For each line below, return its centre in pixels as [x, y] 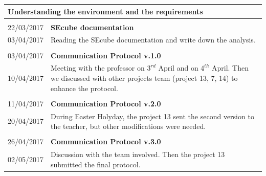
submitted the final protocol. [96, 164]
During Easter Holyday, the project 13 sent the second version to [152, 116]
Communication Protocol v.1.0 [106, 55]
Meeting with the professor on [98, 68]
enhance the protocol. [84, 88]
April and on [178, 68]
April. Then [230, 68]
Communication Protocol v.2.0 [106, 103]
